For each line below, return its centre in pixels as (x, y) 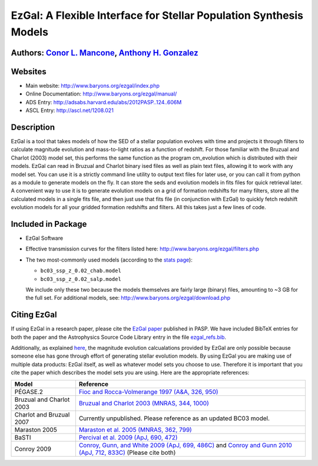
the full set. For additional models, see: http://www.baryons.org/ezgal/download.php (128, 298)
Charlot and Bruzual (42, 414)
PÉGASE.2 (29, 392)
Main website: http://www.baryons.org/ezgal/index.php (93, 85)
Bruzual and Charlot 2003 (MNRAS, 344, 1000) (144, 403)
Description (33, 127)
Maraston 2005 (36, 429)
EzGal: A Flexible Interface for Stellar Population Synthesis (157, 15)
